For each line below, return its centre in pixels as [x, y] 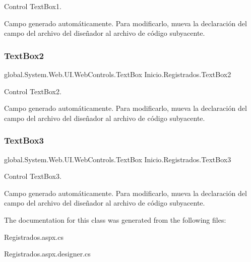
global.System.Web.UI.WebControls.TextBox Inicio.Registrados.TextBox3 [118, 159]
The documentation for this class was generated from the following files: [115, 219]
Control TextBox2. [33, 91]
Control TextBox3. [33, 176]
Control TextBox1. [33, 6]
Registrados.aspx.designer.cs [47, 254]
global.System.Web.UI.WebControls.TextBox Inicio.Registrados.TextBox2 [118, 74]
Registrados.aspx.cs [34, 237]
